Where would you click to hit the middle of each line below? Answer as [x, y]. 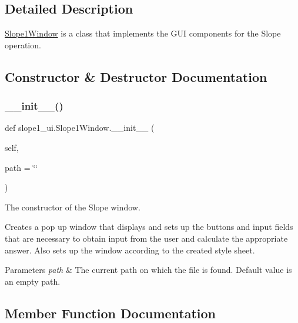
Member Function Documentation [111, 313]
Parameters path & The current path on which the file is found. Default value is [148, 270]
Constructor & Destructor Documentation [136, 76]
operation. [23, 45]
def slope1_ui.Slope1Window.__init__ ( [80, 128]
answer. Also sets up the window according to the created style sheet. [130, 250]
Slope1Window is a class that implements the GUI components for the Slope [143, 33]
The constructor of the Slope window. [73, 207]
